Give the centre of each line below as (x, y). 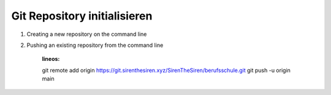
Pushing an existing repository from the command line (95, 45)
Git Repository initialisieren (82, 16)
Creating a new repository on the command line (87, 34)
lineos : (51, 59)
